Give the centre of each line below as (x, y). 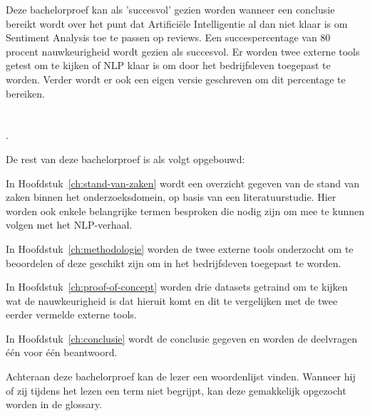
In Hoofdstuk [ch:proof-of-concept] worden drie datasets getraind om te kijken (177, 287)
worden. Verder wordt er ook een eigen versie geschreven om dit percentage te (176, 79)
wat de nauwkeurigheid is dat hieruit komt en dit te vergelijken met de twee (172, 300)
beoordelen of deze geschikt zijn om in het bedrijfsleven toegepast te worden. (174, 262)
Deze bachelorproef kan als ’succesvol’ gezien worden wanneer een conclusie (170, 9)
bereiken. (25, 93)
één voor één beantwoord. (62, 352)
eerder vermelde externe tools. (71, 314)
